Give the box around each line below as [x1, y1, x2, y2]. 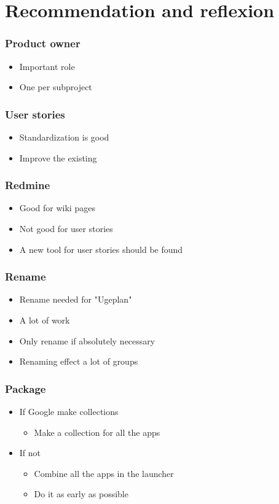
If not [19, 446, 41, 459]
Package [5, 381, 46, 396]
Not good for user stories [19, 222, 113, 235]
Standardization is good [19, 131, 109, 143]
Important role [19, 60, 75, 72]
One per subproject [19, 80, 92, 93]
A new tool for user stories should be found [19, 242, 183, 255]
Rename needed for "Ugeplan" [19, 293, 132, 306]
